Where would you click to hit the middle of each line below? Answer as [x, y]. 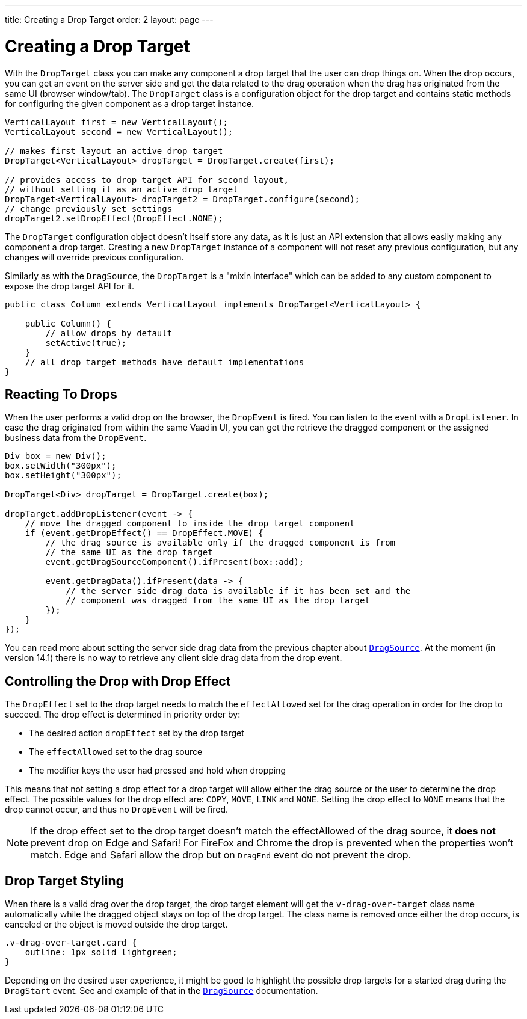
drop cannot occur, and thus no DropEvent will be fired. [117, 810]
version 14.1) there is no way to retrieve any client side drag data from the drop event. [174, 658]
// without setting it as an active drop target [122, 189]
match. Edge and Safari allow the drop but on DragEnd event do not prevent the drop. [221, 855]
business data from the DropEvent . [76, 438]
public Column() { [68, 323]
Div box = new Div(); [56, 456]
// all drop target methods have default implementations [165, 362]
